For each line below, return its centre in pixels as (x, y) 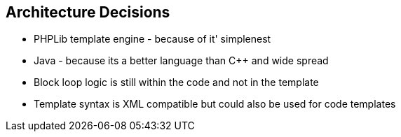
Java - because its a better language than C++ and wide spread (181, 61)
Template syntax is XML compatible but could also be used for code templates (215, 104)
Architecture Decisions (88, 12)
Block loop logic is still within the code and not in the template (176, 82)
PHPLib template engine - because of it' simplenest (152, 39)
